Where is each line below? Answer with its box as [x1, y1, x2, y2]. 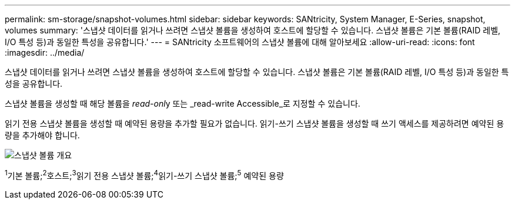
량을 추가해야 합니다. [5, 130, 80, 140]
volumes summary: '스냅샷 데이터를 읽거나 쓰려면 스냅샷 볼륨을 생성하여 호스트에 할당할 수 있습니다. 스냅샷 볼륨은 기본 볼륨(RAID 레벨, [5, 25, 501, 35]
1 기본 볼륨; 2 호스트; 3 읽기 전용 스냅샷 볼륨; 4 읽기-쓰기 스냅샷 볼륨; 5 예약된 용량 [5, 169, 284, 181]
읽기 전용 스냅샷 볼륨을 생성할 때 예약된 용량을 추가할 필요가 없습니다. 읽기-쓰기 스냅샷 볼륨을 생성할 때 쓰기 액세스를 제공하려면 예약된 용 [5, 118, 504, 128]
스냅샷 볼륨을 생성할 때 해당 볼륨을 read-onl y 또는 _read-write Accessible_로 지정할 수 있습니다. [5, 98, 360, 108]
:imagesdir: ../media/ [5, 47, 85, 57]
